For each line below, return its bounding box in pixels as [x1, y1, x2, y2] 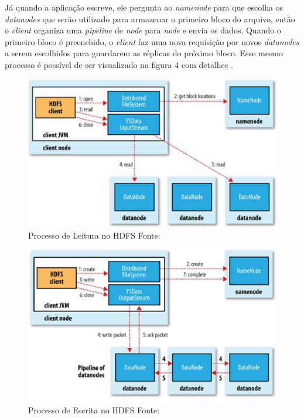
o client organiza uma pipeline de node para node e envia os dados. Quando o [5, 24, 281, 36]
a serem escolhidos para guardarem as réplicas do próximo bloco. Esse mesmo [5, 47, 283, 59]
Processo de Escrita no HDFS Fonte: [28, 404, 160, 416]
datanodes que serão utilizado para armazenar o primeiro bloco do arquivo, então [5, 12, 295, 25]
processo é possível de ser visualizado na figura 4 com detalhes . [5, 58, 233, 70]
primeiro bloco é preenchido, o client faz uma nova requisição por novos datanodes [5, 35, 299, 47]
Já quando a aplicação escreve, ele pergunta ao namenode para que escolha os [5, 1, 283, 13]
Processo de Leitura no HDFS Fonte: [28, 229, 160, 241]
